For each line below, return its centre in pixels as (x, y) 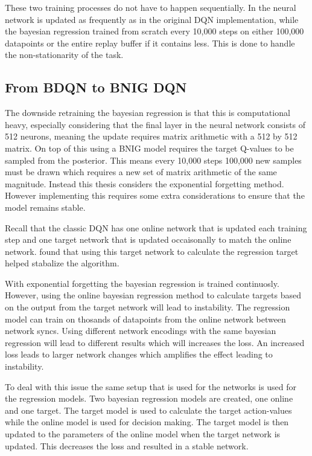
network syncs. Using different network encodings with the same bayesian (141, 331)
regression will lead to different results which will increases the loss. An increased (155, 342)
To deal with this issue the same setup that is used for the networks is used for (151, 386)
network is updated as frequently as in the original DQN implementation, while (152, 19)
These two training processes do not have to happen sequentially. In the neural (151, 7)
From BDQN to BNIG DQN (96, 87)
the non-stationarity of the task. (64, 55)
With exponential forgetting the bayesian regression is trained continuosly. (142, 283)
